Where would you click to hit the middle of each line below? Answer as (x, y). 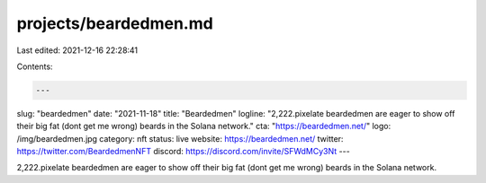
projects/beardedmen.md (115, 23)
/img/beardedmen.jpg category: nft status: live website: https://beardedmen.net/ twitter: (180, 138)
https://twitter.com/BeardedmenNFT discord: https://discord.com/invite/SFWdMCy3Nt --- (183, 152)
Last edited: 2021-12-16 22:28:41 (77, 50)
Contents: (35, 66)
